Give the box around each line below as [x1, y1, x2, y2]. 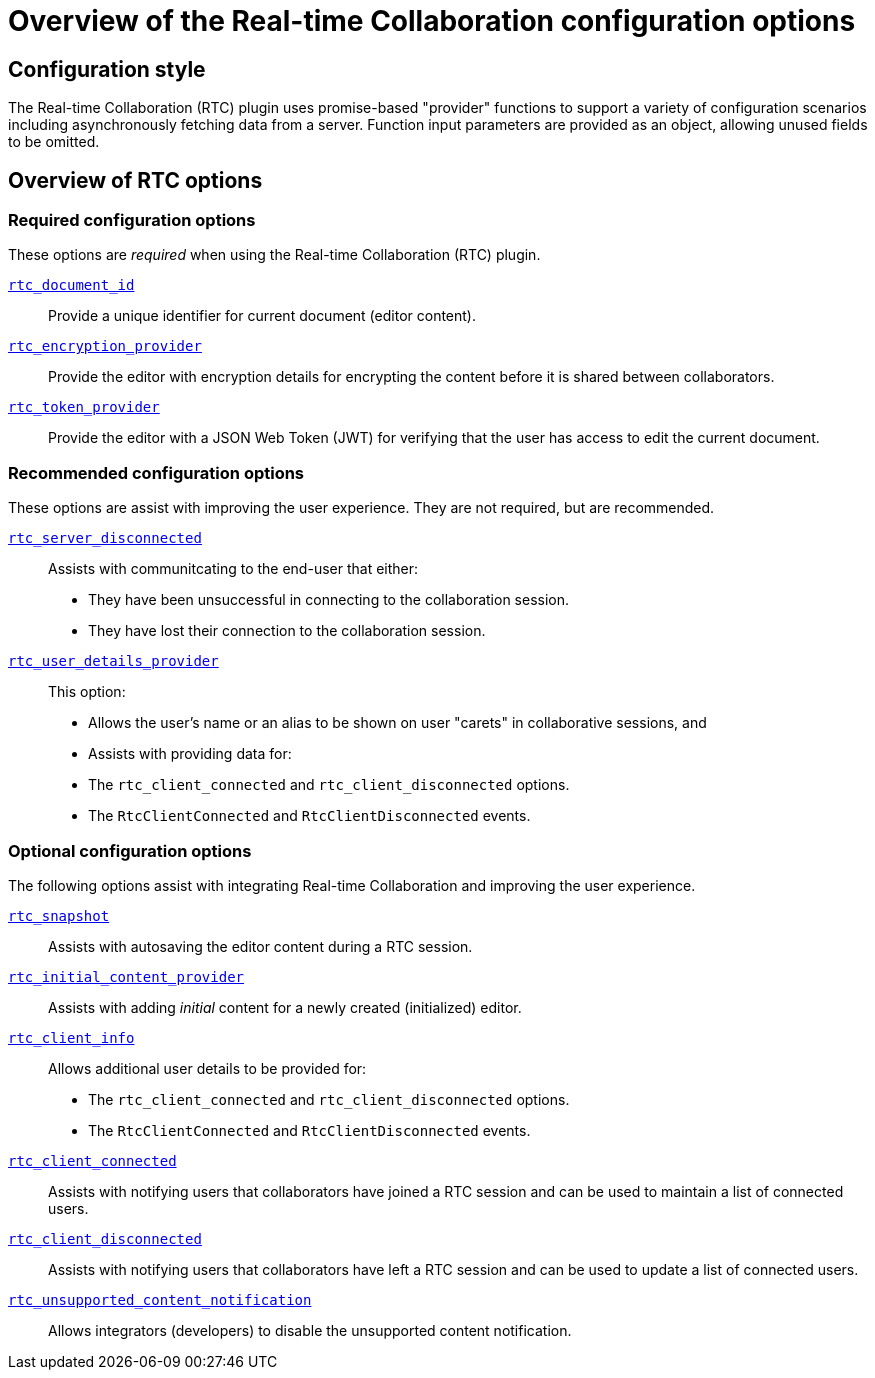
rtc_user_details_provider [8, 653, 219, 670]
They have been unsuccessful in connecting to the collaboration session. [88, 591, 570, 609]
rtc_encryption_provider [8, 338, 202, 355]
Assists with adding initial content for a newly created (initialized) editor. [48, 998, 522, 1016]
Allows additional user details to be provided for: [48, 1059, 367, 1077]
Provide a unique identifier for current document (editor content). [48, 307, 476, 325]
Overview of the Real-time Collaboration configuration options [8, 4, 856, 38]
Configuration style [8, 56, 206, 82]
